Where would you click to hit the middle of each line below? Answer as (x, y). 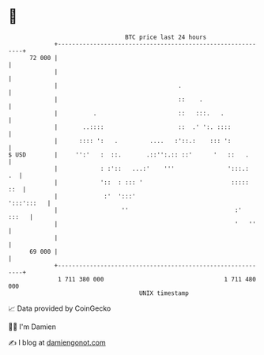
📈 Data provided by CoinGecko (60, 308)
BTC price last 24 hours (166, 37)
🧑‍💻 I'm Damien (32, 327)
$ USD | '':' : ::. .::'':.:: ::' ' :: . (128, 155)
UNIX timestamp (164, 293)
